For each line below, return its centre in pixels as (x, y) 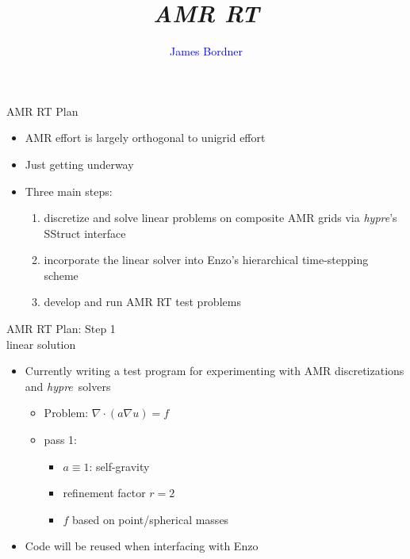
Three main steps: (69, 191)
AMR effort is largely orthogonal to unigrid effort (145, 138)
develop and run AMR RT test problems (142, 302)
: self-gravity (119, 466)
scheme (61, 275)
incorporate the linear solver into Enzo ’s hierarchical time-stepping (206, 260)
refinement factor (104, 493)
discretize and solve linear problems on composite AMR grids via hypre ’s (220, 218)
